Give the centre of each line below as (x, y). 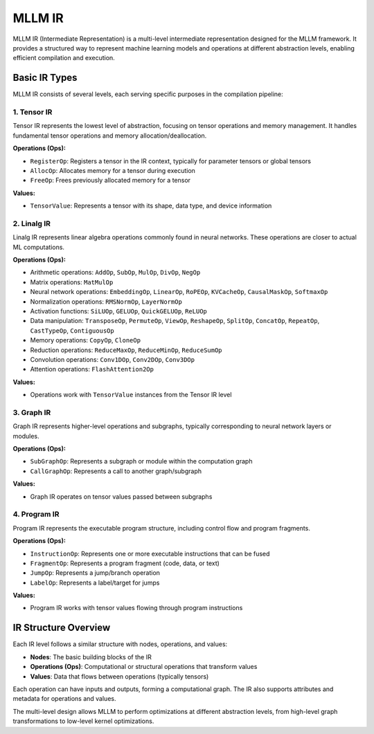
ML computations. (39, 247)
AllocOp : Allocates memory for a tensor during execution (113, 170)
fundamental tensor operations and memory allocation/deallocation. (110, 136)
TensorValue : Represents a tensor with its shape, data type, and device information (151, 206)
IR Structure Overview (62, 628)
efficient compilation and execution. (64, 58)
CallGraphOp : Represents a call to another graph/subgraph (116, 471)
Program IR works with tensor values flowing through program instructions (136, 608)
